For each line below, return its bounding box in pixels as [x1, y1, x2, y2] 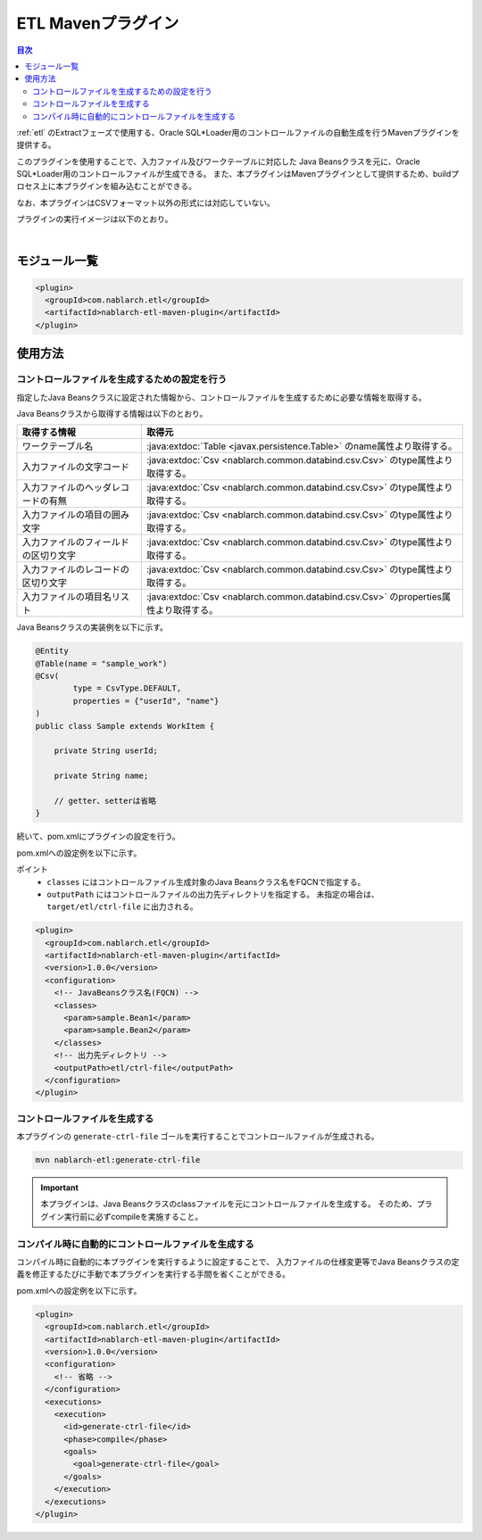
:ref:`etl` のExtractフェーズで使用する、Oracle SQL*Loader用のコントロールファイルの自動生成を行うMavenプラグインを [16, 127, 460, 137]
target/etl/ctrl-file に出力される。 [46, 901, 198, 912]
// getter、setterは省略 [54, 796, 156, 806]
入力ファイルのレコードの [21, 563, 129, 575]
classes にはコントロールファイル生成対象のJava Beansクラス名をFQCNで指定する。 [46, 876, 366, 887]
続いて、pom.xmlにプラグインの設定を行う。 [16, 831, 180, 842]
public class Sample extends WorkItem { [35, 721, 214, 731]
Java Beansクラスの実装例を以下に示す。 [16, 622, 169, 633]
